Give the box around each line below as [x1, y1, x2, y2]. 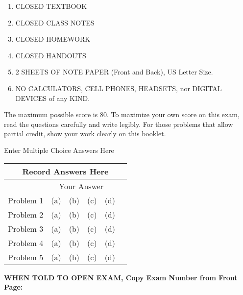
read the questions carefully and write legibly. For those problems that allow [4, 119, 233, 129]
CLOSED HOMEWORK [15, 34, 91, 44]
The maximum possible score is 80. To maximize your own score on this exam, [4, 109, 240, 120]
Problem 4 [8, 237, 44, 248]
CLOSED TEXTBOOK [15, 1, 87, 11]
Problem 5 [8, 251, 44, 263]
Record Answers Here [22, 165, 109, 177]
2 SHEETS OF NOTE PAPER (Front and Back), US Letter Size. [15, 67, 213, 77]
